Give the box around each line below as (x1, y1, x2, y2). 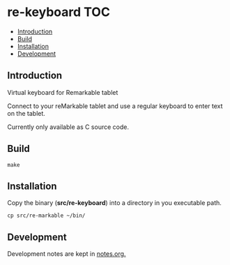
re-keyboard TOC (7, 4, 110, 20)
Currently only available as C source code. (7, 123, 129, 131)
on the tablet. (7, 109, 45, 117)
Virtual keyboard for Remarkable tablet (7, 88, 118, 96)
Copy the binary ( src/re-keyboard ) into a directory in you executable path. (7, 199, 222, 207)
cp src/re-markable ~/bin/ (7, 212, 86, 220)
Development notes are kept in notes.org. (7, 250, 126, 258)
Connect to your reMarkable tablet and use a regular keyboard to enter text (7, 102, 223, 110)
